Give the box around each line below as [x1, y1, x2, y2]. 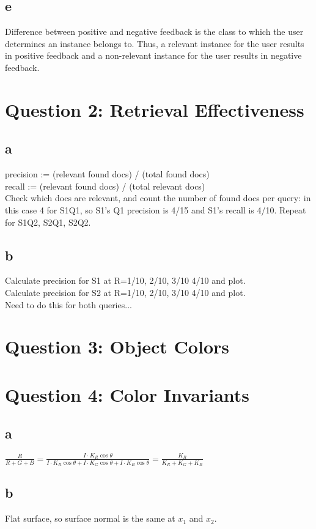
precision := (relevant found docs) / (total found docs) [5, 168, 210, 180]
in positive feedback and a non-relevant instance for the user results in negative [5, 49, 302, 62]
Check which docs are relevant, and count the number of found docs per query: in [5, 191, 311, 204]
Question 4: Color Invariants [5, 382, 250, 407]
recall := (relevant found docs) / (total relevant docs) [5, 179, 205, 192]
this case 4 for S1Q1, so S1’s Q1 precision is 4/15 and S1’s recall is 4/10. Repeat [5, 203, 306, 216]
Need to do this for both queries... [5, 298, 132, 311]
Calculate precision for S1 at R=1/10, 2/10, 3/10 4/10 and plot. [5, 274, 246, 287]
